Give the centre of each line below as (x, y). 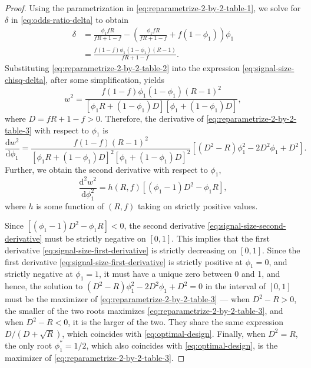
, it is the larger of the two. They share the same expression (176, 322)
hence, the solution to (44, 286)
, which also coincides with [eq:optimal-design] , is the (182, 345)
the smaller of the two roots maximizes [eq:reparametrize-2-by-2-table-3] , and (144, 310)
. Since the (281, 250)
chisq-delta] (25, 79)
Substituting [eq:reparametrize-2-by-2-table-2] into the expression (123, 68)
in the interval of (236, 286)
